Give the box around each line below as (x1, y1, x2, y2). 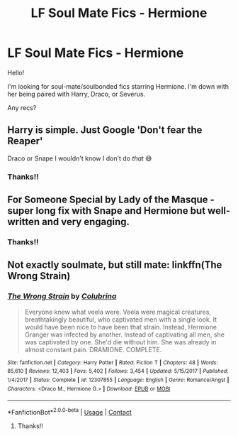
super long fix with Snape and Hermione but (7, 205, 206, 217)
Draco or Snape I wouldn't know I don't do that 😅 (7, 154, 152, 163)
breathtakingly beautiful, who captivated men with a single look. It (24, 315, 217, 324)
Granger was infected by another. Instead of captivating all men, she (24, 330, 225, 339)
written (7, 216, 40, 228)
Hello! (7, 68, 25, 77)
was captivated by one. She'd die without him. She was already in (24, 337, 217, 346)
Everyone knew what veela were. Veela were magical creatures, (24, 307, 211, 316)
